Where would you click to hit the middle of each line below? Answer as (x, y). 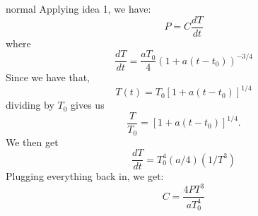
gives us (88, 105)
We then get (32, 142)
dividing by (30, 105)
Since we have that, (48, 77)
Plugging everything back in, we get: (85, 176)
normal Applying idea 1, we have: (78, 8)
